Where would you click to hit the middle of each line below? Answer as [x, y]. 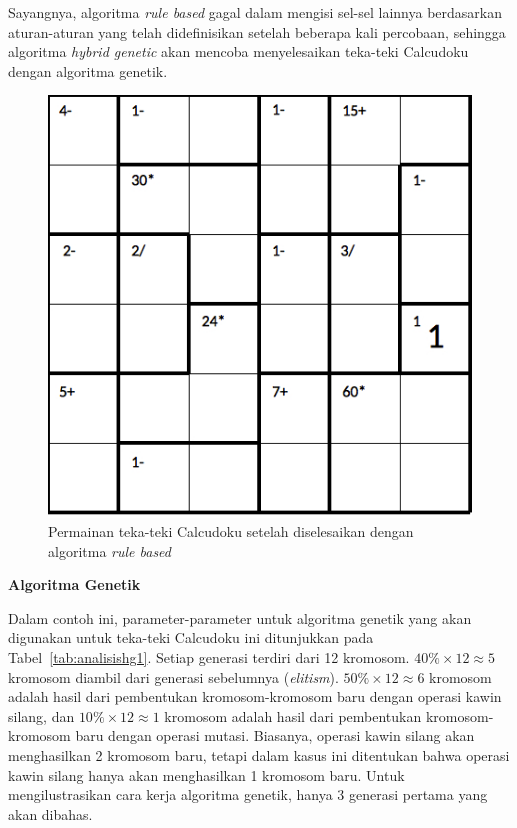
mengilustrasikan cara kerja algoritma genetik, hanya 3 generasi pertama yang [248, 794]
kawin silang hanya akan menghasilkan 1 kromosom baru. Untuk [206, 774]
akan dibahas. [50, 813]
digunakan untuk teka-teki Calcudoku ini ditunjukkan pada [191, 637]
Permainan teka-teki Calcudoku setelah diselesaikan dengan [231, 531]
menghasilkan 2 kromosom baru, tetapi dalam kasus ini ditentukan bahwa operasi [259, 755]
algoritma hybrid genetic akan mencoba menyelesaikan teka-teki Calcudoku [238, 51]
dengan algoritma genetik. [88, 70]
